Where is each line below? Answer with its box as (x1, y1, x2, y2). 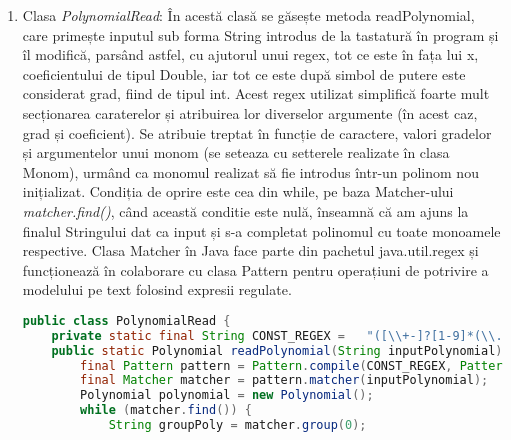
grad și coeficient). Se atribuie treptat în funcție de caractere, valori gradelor (22, 122, 492, 143)
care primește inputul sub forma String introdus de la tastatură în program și (22, 24, 499, 45)
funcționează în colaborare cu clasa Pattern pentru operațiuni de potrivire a (22, 259, 489, 280)
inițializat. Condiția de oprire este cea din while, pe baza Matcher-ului (22, 181, 454, 202)
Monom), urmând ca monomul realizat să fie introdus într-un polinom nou (22, 161, 479, 182)
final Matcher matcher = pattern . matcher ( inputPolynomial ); (80, 373, 489, 388)
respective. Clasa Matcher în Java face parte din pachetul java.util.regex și (22, 240, 479, 261)
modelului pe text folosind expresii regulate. (22, 279, 292, 300)
